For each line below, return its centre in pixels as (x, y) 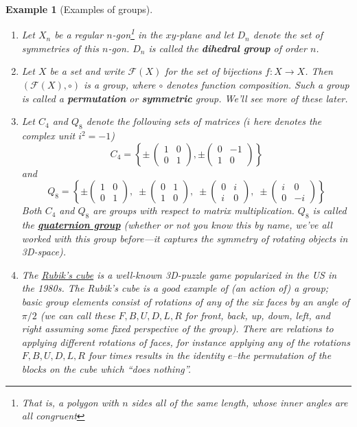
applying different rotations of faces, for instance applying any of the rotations (186, 342)
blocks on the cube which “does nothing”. (106, 368)
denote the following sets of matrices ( (166, 121)
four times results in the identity (156, 355)
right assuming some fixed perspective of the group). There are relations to (177, 328)
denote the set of (288, 35)
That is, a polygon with (70, 402)
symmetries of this (60, 48)
